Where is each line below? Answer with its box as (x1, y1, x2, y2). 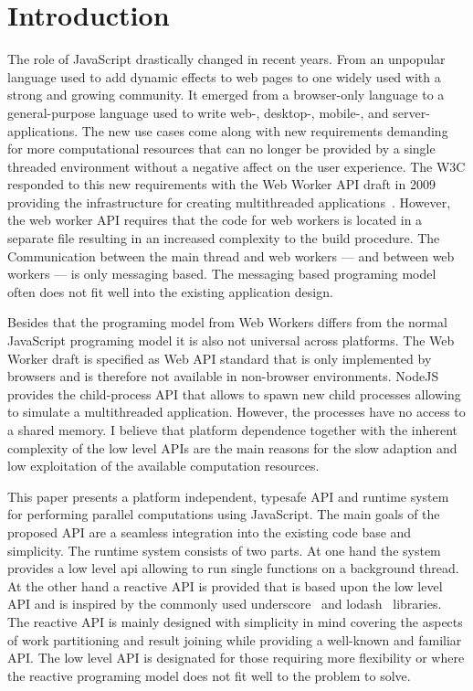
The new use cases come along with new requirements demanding (81, 121, 448, 140)
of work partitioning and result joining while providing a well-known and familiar (7, 630, 462, 649)
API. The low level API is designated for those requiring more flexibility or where (7, 648, 465, 667)
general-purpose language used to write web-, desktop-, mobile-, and (7, 102, 389, 122)
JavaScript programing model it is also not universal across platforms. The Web (7, 331, 455, 350)
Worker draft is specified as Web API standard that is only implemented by (7, 348, 432, 367)
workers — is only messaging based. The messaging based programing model (7, 264, 436, 283)
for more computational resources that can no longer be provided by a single (7, 139, 436, 158)
